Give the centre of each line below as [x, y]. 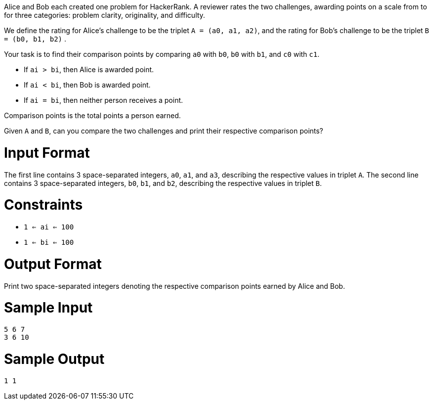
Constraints [43, 205]
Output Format [53, 264]
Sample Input [48, 308]
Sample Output [54, 359]
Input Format [47, 153]
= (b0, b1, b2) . [35, 39]
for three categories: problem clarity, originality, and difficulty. [105, 15]
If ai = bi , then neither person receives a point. [104, 100]
